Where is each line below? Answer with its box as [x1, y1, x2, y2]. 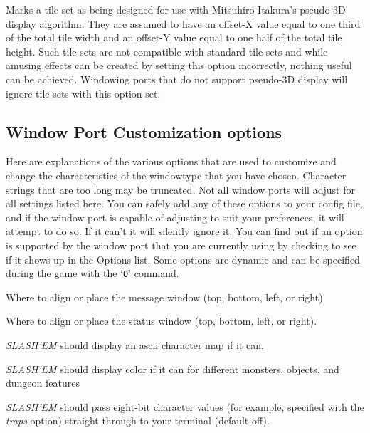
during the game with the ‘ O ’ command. [6, 266, 179, 281]
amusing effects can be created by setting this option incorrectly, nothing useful [6, 58, 352, 73]
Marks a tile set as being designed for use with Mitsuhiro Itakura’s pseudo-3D [6, 2, 346, 16]
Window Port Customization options [6, 120, 282, 142]
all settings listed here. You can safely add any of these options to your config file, [6, 196, 363, 211]
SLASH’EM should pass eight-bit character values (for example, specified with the [6, 399, 364, 414]
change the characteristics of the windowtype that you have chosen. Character [6, 167, 347, 182]
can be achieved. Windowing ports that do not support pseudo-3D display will [6, 71, 348, 86]
